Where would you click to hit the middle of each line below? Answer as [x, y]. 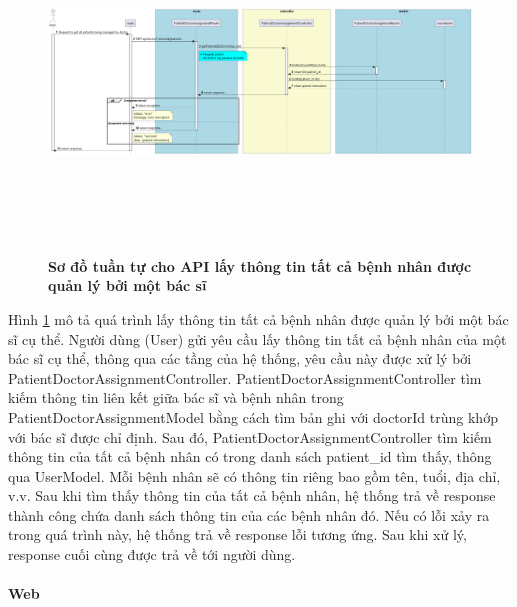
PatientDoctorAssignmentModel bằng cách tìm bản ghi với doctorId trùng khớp [253, 416]
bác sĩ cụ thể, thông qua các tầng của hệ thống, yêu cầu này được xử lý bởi [240, 358]
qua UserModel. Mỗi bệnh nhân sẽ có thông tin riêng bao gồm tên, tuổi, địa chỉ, [254, 475]
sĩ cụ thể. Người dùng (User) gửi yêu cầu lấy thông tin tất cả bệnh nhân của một [257, 338]
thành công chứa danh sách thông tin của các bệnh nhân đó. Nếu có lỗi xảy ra [249, 514]
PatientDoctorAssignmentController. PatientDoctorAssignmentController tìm [245, 377]
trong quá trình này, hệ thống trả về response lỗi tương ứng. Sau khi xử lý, [237, 534]
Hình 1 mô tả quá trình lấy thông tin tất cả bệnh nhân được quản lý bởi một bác [258, 318]
